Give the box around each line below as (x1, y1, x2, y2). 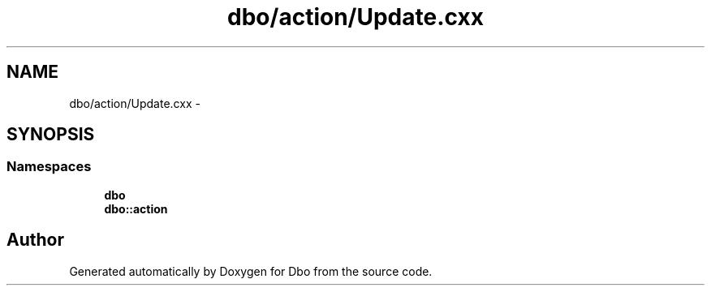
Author (6, 230, 64, 251)
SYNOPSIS (6, 124, 95, 145)
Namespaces (6, 158, 92, 175)
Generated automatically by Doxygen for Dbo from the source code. (69, 264, 433, 278)
